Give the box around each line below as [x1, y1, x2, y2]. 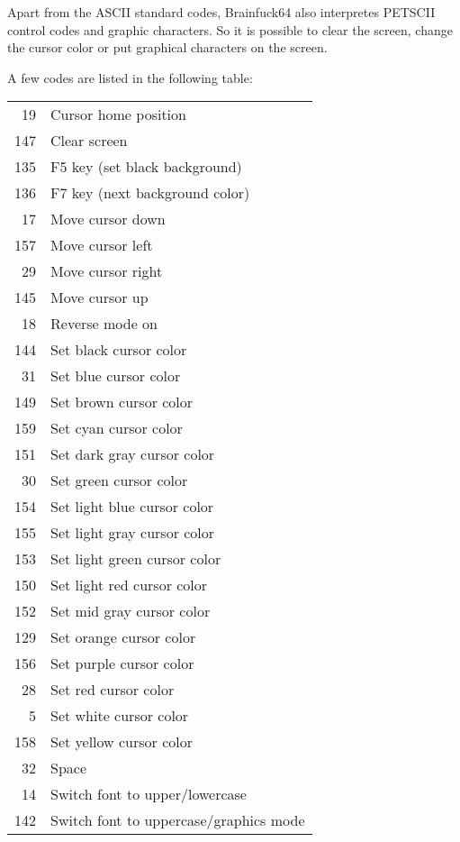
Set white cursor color [50, 705, 189, 727]
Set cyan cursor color [50, 417, 183, 439]
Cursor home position [50, 104, 186, 125]
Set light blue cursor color [50, 496, 214, 517]
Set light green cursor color [50, 548, 221, 570]
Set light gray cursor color [50, 522, 215, 544]
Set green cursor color [50, 470, 188, 491]
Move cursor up [50, 287, 149, 308]
